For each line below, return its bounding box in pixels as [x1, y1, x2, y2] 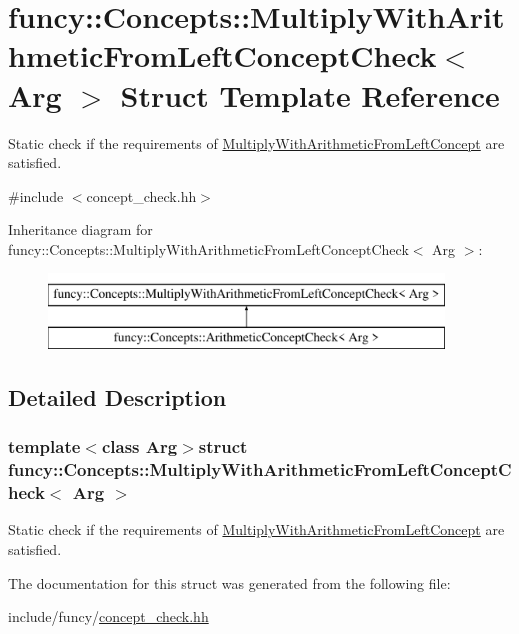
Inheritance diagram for [8, 219, 153, 240]
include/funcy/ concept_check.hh [8, 606, 209, 627]
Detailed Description [8, 382, 227, 413]
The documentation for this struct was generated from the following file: [8, 572, 451, 593]
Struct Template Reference [120, 74, 500, 115]
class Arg [101, 434, 178, 459]
